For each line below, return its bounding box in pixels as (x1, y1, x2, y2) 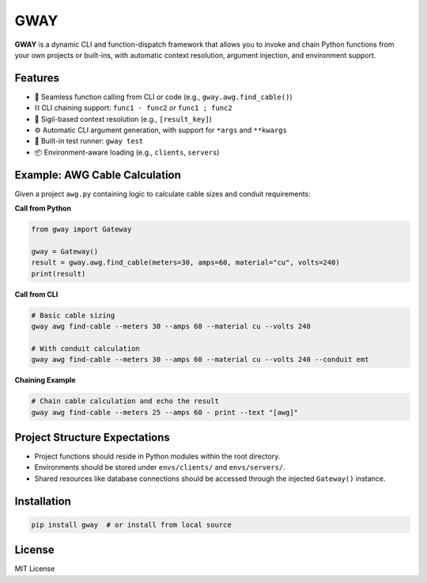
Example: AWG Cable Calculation (14, 168, 182, 181)
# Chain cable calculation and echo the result (31, 397, 219, 406)
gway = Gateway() (31, 246, 99, 256)
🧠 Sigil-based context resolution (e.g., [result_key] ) (34, 114, 213, 124)
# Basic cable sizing (31, 311, 115, 320)
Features (14, 71, 59, 85)
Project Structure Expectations (14, 430, 170, 444)
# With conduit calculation (31, 344, 140, 352)
